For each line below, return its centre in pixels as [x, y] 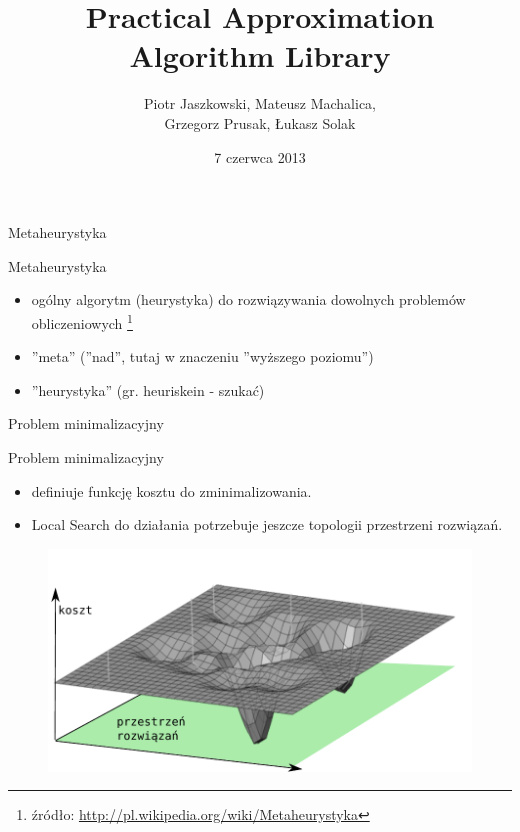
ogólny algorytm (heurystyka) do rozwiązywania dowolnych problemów [248, 299]
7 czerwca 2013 [260, 156]
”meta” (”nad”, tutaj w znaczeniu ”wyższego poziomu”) [202, 356]
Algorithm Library [260, 55]
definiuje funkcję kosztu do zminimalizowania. [171, 490]
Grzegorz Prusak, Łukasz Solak [260, 122]
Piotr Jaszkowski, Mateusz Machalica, [260, 103]
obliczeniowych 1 [82, 321]
